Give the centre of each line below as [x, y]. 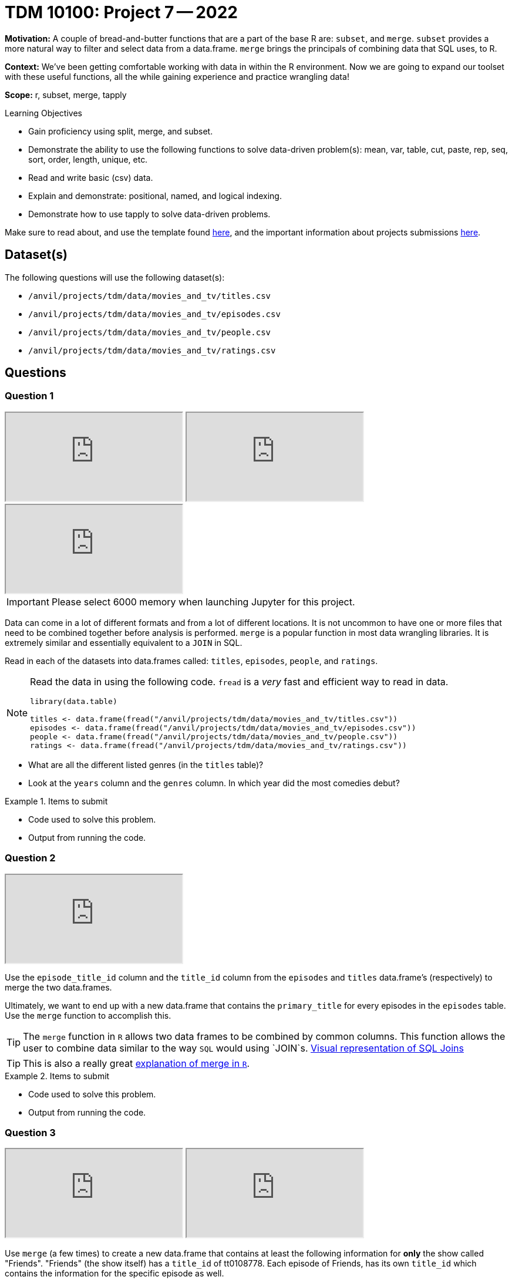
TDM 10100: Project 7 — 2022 [121, 12]
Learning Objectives [43, 113]
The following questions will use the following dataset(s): [115, 277]
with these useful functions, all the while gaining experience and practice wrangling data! [177, 76]
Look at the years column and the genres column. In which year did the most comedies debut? [214, 783]
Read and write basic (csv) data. [91, 177]
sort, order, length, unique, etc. [88, 159]
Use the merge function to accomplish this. [88, 1015]
